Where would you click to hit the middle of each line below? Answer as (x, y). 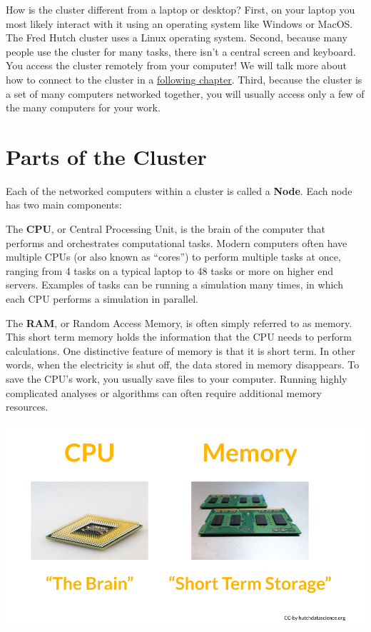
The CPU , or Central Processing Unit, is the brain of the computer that (166, 229)
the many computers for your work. (83, 107)
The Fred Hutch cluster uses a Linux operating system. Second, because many (177, 37)
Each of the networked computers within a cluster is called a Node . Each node (179, 190)
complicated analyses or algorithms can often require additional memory (164, 392)
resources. (27, 407)
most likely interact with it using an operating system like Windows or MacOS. (179, 23)
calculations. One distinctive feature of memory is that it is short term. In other (181, 350)
